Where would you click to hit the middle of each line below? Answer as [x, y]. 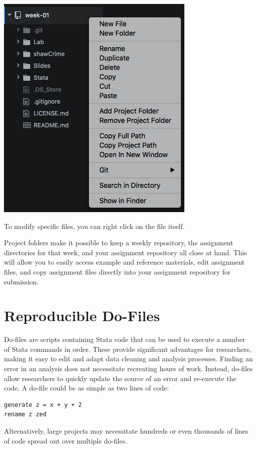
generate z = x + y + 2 [43, 405]
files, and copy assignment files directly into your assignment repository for [117, 271]
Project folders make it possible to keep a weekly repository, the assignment [119, 243]
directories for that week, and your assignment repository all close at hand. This [126, 252]
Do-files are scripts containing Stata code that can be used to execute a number [125, 339]
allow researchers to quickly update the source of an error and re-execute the [120, 378]
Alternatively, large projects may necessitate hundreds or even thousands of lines [126, 431]
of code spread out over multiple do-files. [66, 440]
